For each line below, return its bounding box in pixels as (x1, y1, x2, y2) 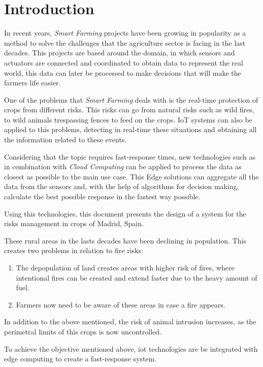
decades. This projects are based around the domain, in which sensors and (4, 47, 235, 58)
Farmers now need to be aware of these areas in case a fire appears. (16, 299, 225, 310)
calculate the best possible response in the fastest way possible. (4, 191, 201, 202)
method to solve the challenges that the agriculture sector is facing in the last (4, 37, 246, 48)
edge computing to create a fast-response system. (4, 353, 157, 364)
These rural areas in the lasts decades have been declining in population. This (4, 235, 246, 246)
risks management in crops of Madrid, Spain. (4, 218, 144, 229)
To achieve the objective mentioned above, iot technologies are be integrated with (4, 343, 258, 354)
